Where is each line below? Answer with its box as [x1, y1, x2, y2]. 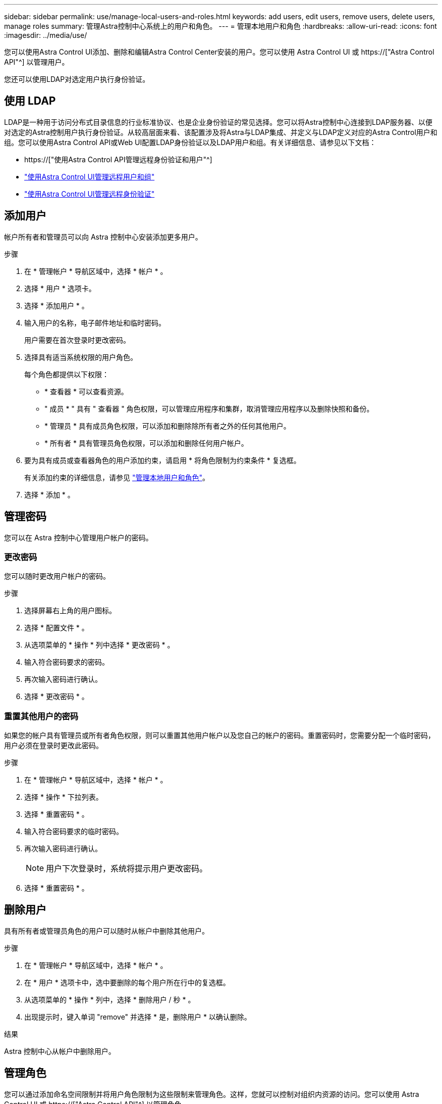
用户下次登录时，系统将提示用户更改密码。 [46, 863, 208, 874]
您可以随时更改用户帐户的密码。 [4, 572, 110, 581]
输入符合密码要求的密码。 [24, 658, 109, 667]
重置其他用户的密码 [4, 711, 79, 721]
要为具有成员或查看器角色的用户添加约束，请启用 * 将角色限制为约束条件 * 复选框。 [24, 455, 301, 465]
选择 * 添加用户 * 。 [24, 301, 89, 310]
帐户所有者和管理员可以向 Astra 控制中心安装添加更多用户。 [4, 232, 202, 241]
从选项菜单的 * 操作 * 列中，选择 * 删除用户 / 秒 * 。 [24, 995, 195, 1004]
